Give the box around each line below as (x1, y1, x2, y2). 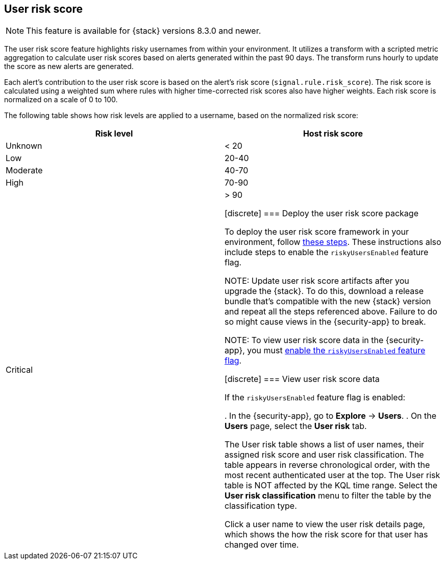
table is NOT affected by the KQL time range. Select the (225, 480, 438, 491)
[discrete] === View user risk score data (225, 374, 380, 385)
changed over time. (225, 539, 299, 550)
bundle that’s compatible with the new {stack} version (225, 296, 431, 307)
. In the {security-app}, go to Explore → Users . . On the (225, 411, 437, 421)
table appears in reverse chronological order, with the (225, 460, 430, 470)
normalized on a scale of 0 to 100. (4, 95, 118, 104)
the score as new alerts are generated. (4, 62, 134, 71)
